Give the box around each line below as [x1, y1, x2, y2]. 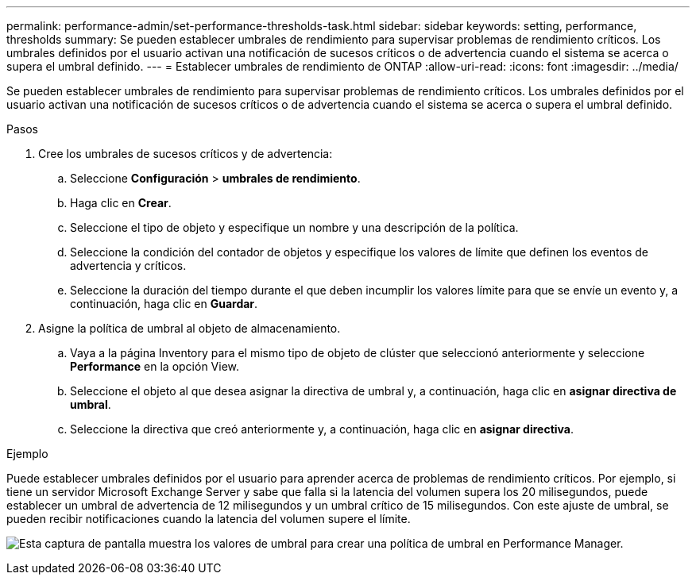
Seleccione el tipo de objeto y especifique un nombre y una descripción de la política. [70, 221, 519, 234]
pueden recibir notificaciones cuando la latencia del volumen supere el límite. [6, 512, 411, 525]
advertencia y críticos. [70, 259, 187, 272]
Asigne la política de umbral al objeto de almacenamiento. [38, 321, 341, 335]
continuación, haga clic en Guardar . [70, 297, 258, 310]
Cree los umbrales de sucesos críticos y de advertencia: [38, 147, 333, 160]
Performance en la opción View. [70, 360, 240, 373]
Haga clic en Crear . [70, 196, 172, 210]
